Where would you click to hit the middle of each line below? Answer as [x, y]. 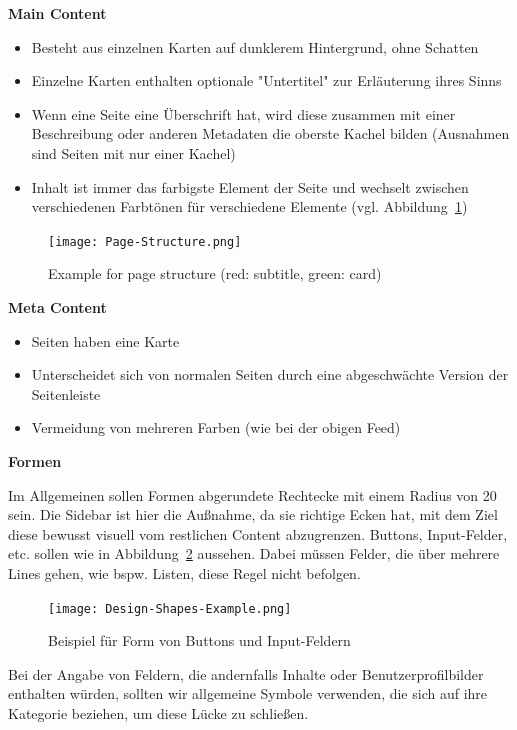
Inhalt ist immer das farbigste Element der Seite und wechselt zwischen [250, 186]
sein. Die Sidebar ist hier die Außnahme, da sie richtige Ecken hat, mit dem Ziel [253, 514]
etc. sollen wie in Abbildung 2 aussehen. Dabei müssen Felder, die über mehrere [254, 553]
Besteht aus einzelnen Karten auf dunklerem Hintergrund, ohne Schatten [255, 46]
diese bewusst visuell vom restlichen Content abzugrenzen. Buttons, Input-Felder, [258, 533]
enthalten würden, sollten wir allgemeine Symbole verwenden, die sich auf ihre [248, 693]
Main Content [57, 13]
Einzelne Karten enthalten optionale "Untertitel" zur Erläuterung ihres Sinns [266, 80]
